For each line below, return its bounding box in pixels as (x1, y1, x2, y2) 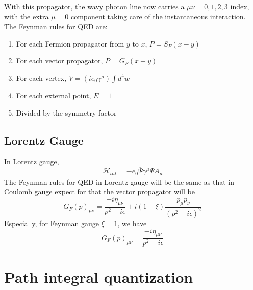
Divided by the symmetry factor (16, 107, 117, 118)
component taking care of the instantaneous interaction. (70, 11, 246, 21)
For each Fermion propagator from (16, 38, 124, 49)
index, (230, 1, 249, 11)
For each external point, (16, 90, 91, 100)
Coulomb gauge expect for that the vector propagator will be (4, 186, 195, 197)
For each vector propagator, (16, 55, 103, 66)
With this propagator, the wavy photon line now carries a (4, 1, 185, 11)
